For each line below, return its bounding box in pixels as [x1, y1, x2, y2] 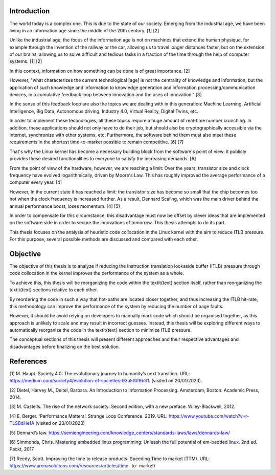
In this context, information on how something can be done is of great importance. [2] [9, 68, 190, 74]
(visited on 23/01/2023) [35, 420, 85, 426]
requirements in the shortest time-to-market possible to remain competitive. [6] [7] [9, 139, 184, 145]
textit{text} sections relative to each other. [9, 287, 98, 293]
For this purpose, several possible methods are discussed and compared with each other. [9, 236, 198, 243]
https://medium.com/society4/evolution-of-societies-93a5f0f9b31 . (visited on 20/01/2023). [9, 378, 202, 384]
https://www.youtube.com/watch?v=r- [168, 413, 249, 419]
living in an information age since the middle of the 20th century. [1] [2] [9, 27, 159, 33]
